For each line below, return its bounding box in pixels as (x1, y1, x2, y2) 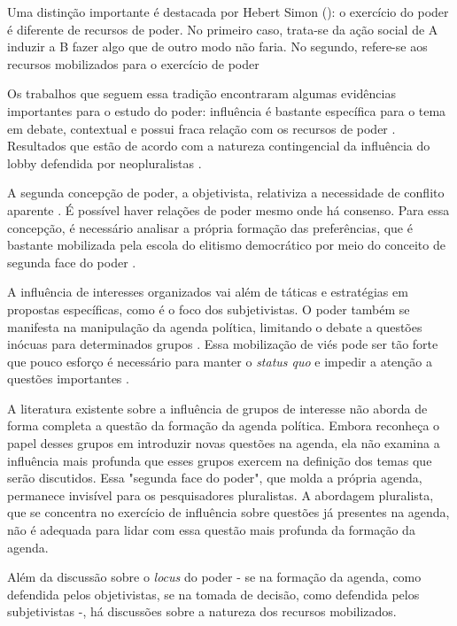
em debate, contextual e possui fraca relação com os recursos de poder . (7, 119, 396, 137)
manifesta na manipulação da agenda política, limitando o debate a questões (7, 317, 422, 336)
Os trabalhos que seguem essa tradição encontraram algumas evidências (7, 84, 396, 103)
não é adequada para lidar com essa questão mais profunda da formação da (7, 521, 415, 539)
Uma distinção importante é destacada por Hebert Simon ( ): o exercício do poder (7, 3, 449, 20)
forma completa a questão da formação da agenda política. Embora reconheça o (7, 416, 440, 435)
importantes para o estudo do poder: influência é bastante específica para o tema (7, 101, 446, 120)
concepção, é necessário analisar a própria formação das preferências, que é (7, 218, 413, 236)
